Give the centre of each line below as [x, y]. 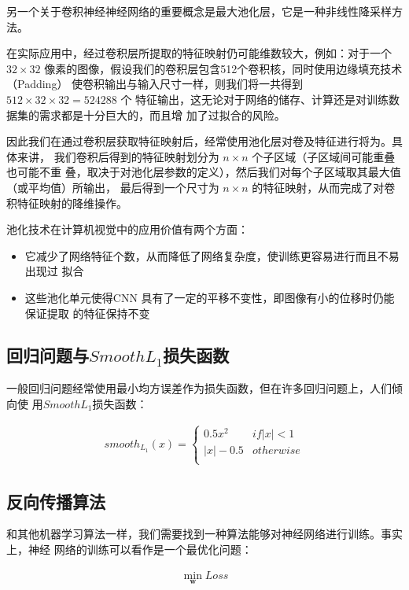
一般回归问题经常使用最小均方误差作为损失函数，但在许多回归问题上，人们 [199, 388]
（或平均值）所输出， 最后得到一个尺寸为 [113, 187]
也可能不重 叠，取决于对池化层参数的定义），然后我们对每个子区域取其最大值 [204, 172]
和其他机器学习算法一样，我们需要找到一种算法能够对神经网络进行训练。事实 [204, 534]
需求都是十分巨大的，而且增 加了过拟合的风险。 [162, 114]
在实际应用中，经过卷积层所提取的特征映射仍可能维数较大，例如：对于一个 [199, 53]
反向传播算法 [56, 501]
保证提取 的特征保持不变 [87, 313]
